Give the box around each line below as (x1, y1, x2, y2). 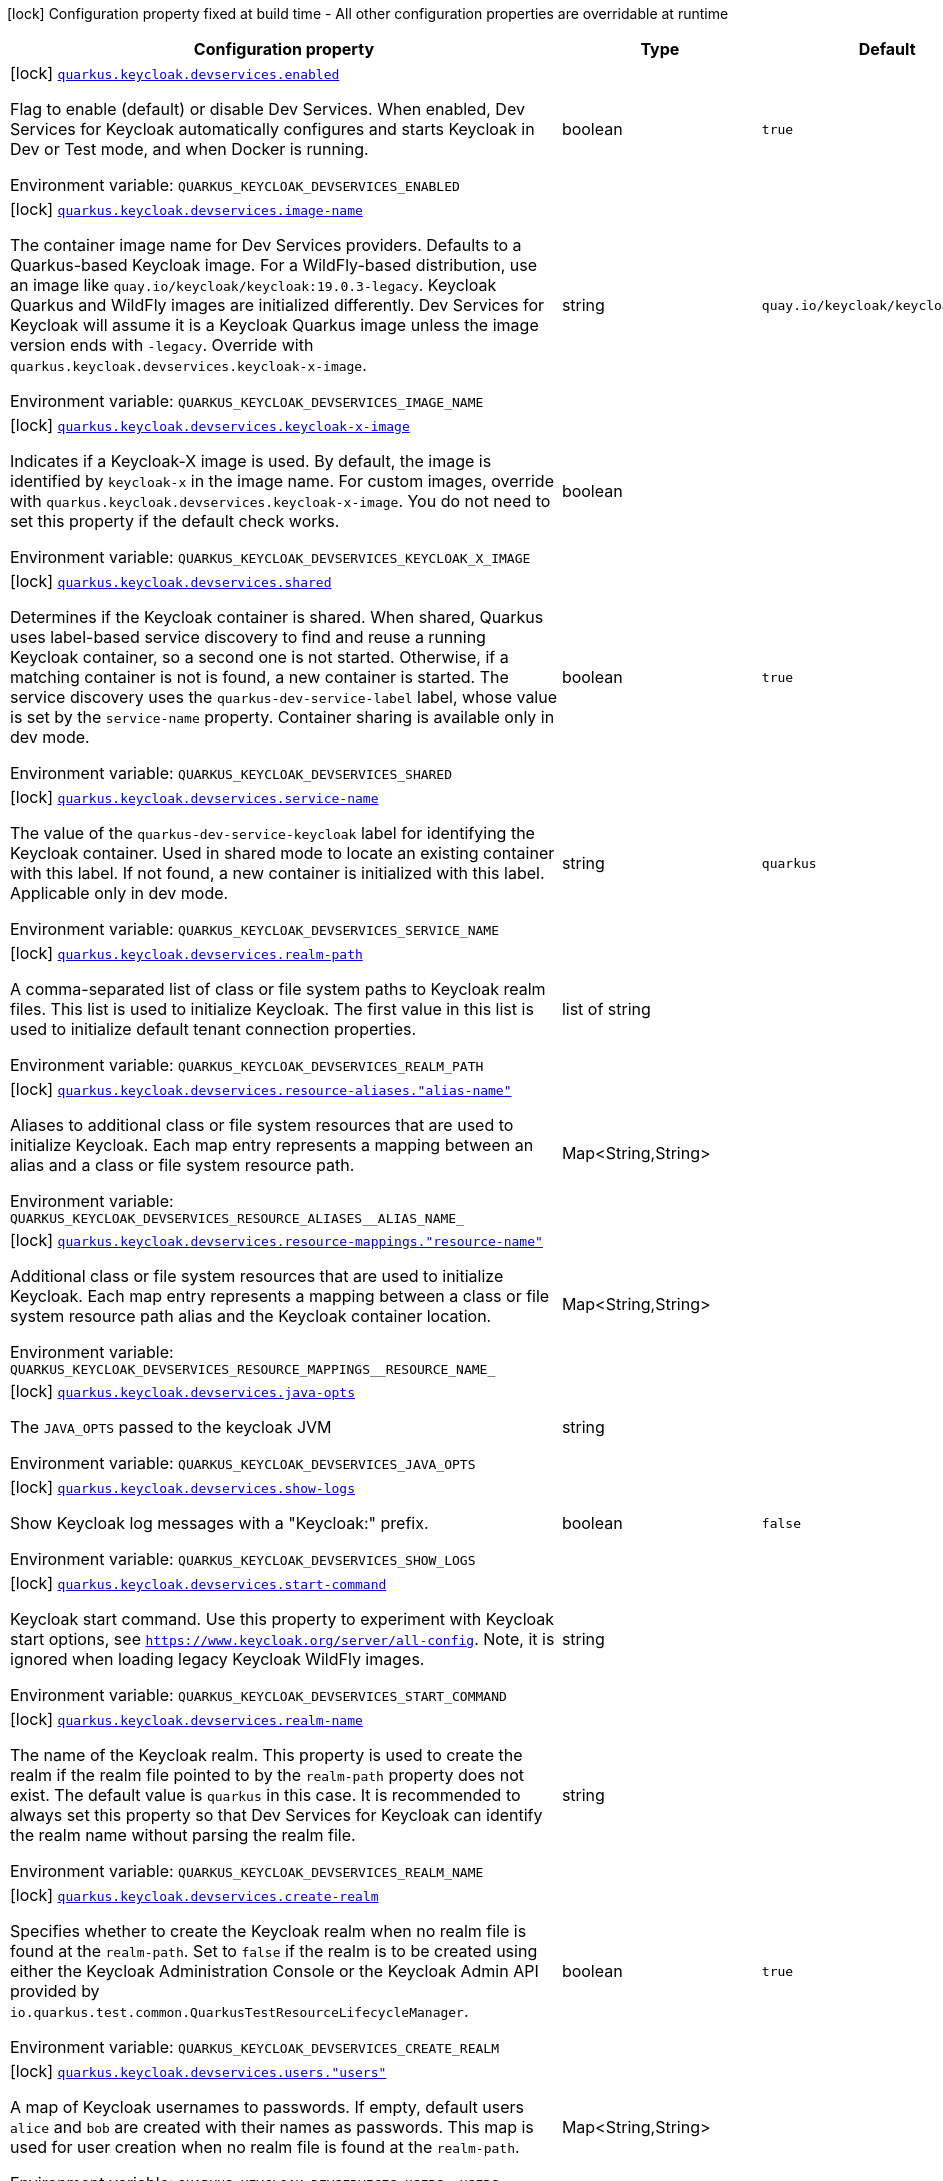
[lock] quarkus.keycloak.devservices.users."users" (10, 2061, 387, 2081)
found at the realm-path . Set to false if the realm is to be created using (10, 1941, 538, 1961)
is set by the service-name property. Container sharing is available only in (10, 707, 555, 727)
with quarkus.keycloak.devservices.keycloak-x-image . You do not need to (10, 491, 551, 511)
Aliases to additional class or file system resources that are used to (10, 1115, 514, 1135)
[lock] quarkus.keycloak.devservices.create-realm (10, 1885, 379, 1905)
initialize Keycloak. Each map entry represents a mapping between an (10, 1135, 534, 1155)
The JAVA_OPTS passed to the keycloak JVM (10, 1417, 332, 1437)
